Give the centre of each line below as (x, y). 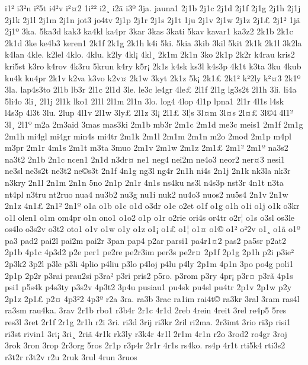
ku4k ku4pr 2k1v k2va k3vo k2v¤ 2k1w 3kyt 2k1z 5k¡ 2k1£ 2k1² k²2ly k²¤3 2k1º (153, 77)
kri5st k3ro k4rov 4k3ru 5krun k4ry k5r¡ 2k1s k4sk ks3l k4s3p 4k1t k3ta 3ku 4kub (153, 66)
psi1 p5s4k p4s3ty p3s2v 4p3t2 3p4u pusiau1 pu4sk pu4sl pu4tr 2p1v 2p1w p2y (148, 287)
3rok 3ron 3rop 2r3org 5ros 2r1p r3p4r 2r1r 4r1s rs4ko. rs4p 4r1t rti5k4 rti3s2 (145, 345)
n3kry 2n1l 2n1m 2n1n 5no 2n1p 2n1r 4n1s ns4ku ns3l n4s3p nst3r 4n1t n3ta (144, 182)
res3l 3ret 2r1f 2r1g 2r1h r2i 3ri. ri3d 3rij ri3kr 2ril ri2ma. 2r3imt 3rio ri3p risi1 (148, 322)
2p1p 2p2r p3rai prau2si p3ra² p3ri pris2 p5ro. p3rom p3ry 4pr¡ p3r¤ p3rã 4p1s (149, 275)
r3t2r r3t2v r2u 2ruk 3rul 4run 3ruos (71, 356)
